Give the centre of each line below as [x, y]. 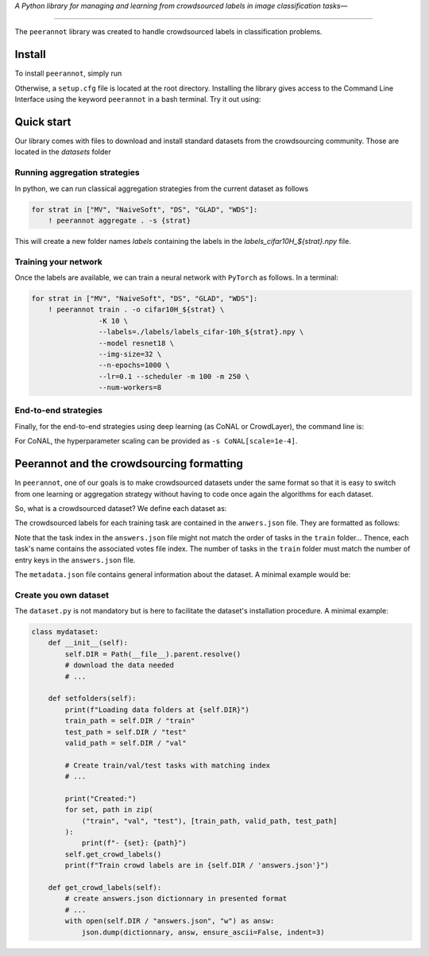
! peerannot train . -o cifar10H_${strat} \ [136, 310]
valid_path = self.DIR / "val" [126, 743]
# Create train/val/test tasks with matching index [168, 765]
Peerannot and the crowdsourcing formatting [129, 464]
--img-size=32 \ [130, 354]
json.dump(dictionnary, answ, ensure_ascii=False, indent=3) [203, 932]
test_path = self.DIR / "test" [126, 732]
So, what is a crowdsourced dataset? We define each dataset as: [121, 508]
